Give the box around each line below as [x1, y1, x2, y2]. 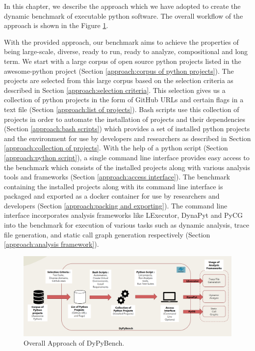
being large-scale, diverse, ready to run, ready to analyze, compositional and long [4, 46, 248, 57]
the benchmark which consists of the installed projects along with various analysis [4, 162, 251, 172]
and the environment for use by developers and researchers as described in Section [4, 133, 251, 143]
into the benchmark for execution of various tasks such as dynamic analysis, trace [4, 220, 250, 230]
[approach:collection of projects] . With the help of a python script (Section [4, 143, 228, 153]
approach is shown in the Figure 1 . [4, 20, 108, 30]
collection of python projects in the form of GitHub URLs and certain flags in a [4, 94, 244, 105]
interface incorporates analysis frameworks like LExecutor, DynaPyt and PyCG [4, 210, 243, 220]
